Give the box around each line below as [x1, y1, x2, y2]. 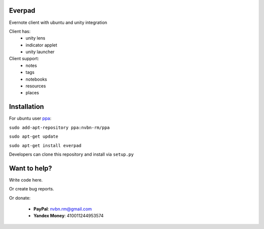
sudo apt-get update [9, 134, 59, 139]
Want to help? [9, 164, 52, 172]
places [25, 90, 39, 96]
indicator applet [25, 42, 57, 48]
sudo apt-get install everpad [9, 143, 82, 148]
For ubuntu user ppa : [9, 115, 51, 122]
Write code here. [9, 177, 43, 183]
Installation [9, 103, 44, 111]
